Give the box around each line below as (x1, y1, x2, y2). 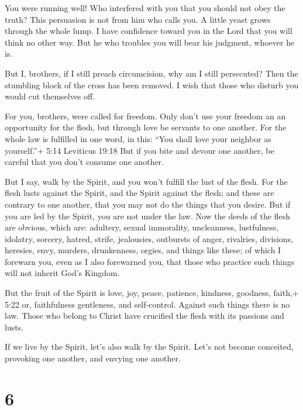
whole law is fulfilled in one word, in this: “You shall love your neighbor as (5, 132, 271, 144)
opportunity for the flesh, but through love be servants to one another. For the (5, 121, 287, 133)
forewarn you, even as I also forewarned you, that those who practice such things (5, 255, 295, 267)
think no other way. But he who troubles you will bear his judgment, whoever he (5, 36, 295, 48)
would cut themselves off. (5, 90, 95, 102)
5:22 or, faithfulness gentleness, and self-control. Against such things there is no (5, 298, 290, 310)
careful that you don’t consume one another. (5, 156, 164, 168)
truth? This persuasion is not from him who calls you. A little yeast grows (5, 13, 271, 25)
